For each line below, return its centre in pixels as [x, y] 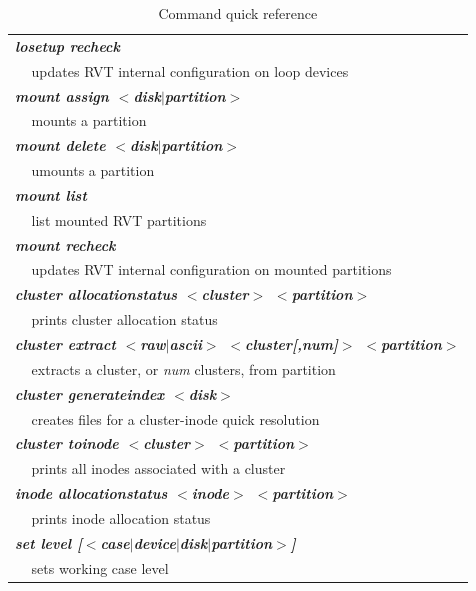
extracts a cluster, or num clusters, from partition [183, 368]
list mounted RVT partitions [119, 219]
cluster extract [65, 343]
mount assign [62, 95]
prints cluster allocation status [124, 319]
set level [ [48, 542]
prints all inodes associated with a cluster [158, 468]
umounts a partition [93, 170]
